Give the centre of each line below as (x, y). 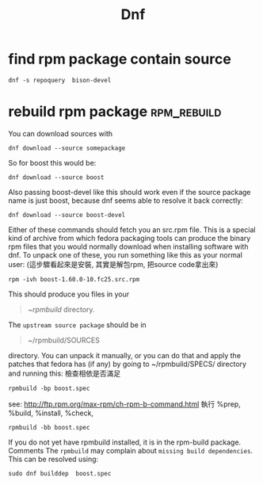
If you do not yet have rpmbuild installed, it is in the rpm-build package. (125, 442)
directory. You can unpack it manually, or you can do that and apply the (125, 355)
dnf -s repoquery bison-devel (60, 80)
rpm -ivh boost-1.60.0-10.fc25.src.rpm (74, 279)
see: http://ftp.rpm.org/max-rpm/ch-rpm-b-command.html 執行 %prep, (125, 404)
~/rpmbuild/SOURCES (64, 340)
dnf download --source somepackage (67, 148)
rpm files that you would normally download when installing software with (128, 246)
